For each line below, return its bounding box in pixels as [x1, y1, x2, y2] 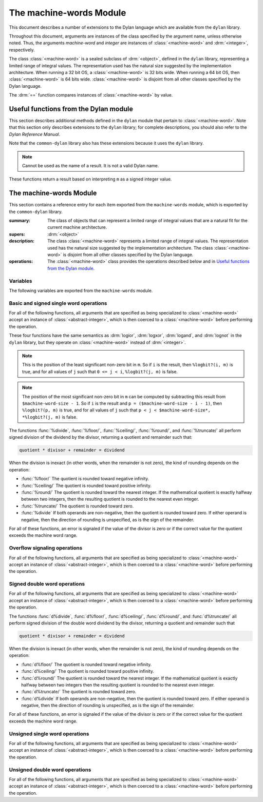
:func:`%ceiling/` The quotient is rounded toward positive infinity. [21, 483, 152, 489]
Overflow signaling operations [9, 545, 83, 551]
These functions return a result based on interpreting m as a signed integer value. [9, 176, 172, 182]
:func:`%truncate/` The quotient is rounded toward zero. [21, 503, 134, 509]
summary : [9, 217, 31, 223]
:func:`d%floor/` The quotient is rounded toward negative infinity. [21, 661, 152, 667]
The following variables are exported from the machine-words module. [9, 288, 153, 293]
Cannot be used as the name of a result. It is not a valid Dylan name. [22, 162, 159, 168]
